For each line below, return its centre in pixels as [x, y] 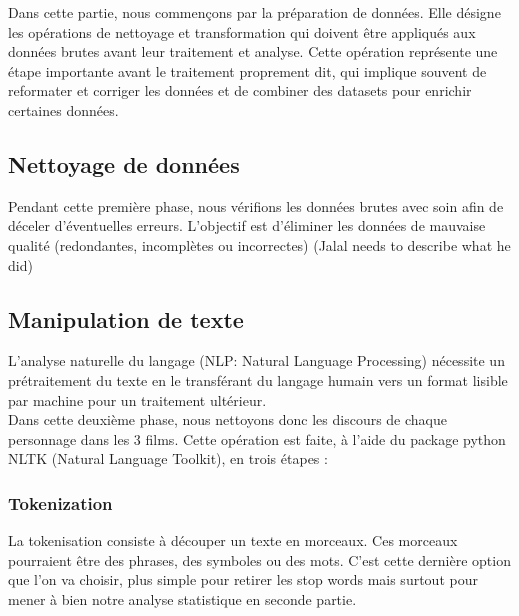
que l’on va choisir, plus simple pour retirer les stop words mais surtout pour [243, 579]
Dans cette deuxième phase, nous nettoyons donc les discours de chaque [227, 419]
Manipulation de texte [126, 318]
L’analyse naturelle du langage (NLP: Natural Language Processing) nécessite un [256, 360]
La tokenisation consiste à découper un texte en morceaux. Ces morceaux [233, 540]
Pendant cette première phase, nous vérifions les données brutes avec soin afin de [256, 205]
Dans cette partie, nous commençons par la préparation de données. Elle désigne [254, 12]
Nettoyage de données [124, 163]
